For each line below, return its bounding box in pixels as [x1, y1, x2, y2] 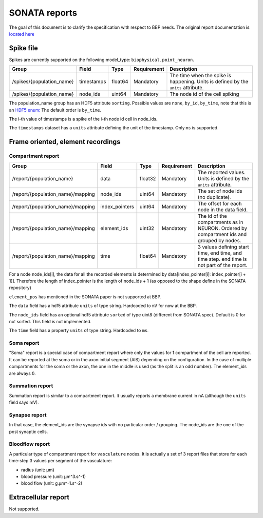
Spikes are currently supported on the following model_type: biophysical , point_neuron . [9, 57, 194, 62]
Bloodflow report [9, 441, 50, 448]
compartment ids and [197, 231, 247, 238]
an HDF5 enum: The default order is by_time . [9, 107, 102, 113]
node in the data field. [197, 206, 248, 213]
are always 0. [9, 370, 36, 376]
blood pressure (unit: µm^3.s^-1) [21, 474, 86, 479]
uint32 [139, 225, 154, 231]
